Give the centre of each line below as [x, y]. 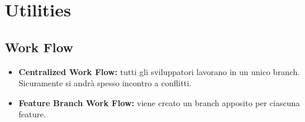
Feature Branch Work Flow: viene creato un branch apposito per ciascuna [159, 102]
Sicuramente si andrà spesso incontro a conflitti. [105, 83]
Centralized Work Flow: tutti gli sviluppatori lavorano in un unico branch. [159, 71]
